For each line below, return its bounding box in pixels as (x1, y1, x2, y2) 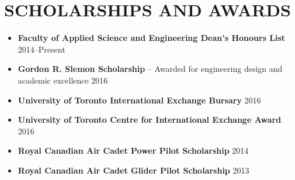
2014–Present (18, 43, 65, 55)
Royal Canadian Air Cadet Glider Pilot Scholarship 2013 (18, 164, 249, 176)
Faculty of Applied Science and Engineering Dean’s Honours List (18, 32, 286, 44)
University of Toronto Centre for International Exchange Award (18, 113, 282, 126)
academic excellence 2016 (18, 74, 108, 86)
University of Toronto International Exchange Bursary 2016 (18, 94, 261, 106)
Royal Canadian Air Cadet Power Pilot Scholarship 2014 (18, 144, 249, 157)
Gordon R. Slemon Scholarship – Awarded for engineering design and (18, 63, 283, 75)
